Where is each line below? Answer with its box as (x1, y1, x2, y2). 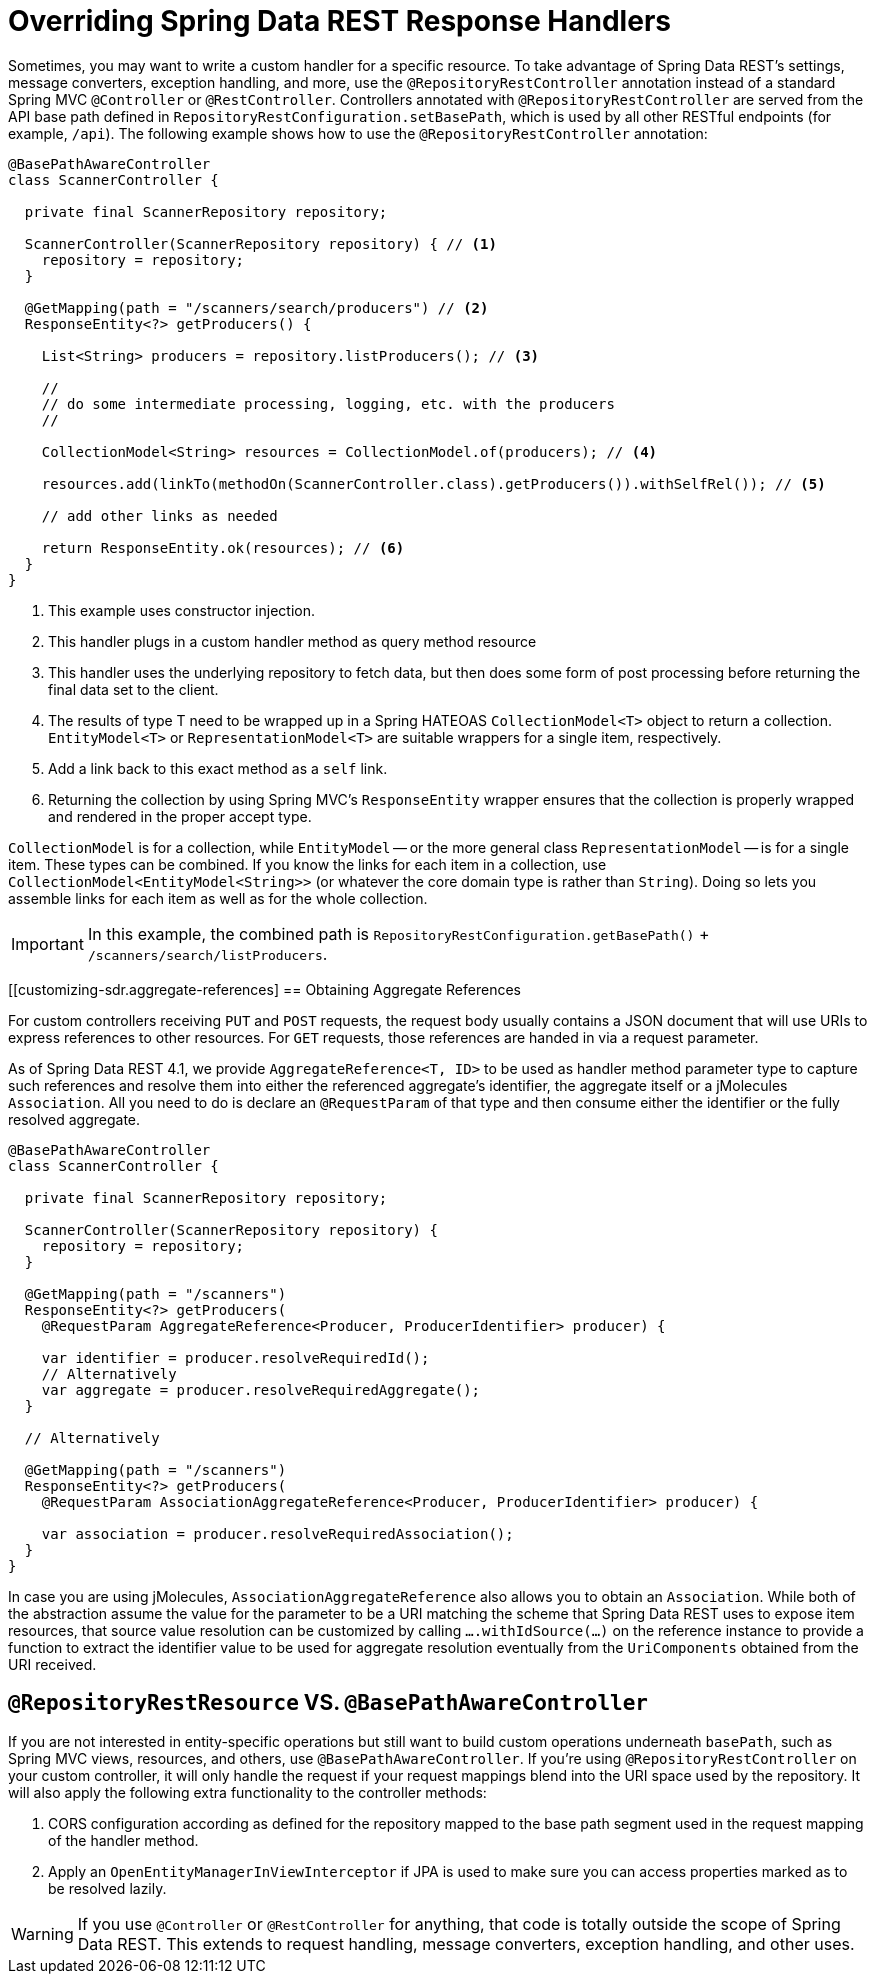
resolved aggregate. (8, 1110, 141, 1128)
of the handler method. (48, 1831, 199, 1849)
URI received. (8, 1655, 97, 1673)
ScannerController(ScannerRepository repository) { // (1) (24, 235, 497, 252)
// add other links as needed (41, 507, 278, 524)
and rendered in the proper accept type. (48, 807, 312, 825)
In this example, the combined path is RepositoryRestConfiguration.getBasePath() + (87, 923, 710, 944)
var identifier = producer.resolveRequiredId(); (41, 1349, 430, 1366)
